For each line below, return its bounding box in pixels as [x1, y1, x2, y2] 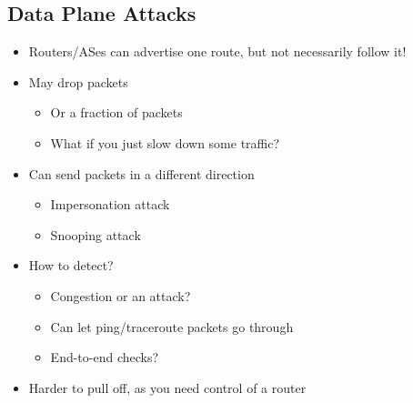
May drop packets [28, 72, 128, 91]
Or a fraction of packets [50, 103, 183, 122]
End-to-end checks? [50, 348, 159, 367]
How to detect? [28, 256, 114, 275]
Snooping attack [50, 225, 141, 244]
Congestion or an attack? [50, 286, 191, 305]
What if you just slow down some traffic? [50, 133, 280, 152]
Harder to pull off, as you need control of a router [28, 378, 307, 397]
